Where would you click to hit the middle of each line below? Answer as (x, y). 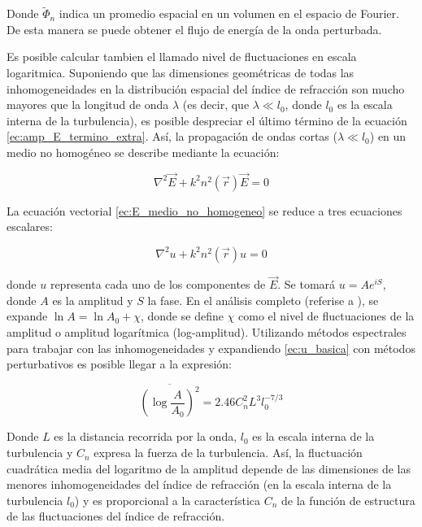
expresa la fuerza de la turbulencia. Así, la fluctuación (228, 453)
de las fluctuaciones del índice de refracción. (116, 516)
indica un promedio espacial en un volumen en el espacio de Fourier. (229, 13)
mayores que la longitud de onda (88, 105)
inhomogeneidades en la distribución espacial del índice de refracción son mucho (206, 88)
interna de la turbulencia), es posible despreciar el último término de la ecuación (207, 120)
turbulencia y (40, 453)
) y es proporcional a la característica (167, 500)
